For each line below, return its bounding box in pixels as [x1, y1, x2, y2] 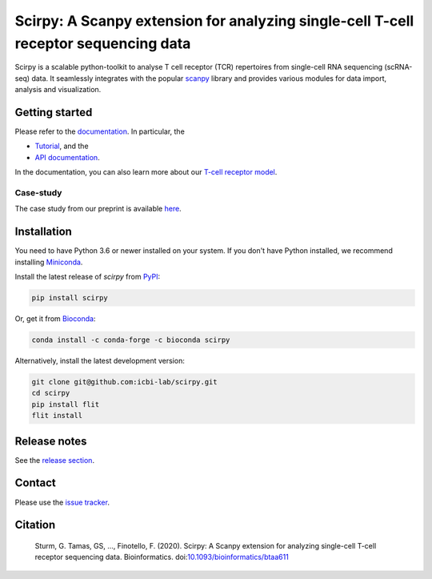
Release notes [14, 434, 87, 448]
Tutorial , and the [34, 141, 89, 151]
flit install [31, 411, 83, 420]
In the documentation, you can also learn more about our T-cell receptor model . [14, 167, 278, 177]
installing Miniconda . [14, 257, 83, 267]
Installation [14, 225, 72, 239]
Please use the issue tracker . [14, 497, 110, 507]
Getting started [14, 105, 93, 119]
